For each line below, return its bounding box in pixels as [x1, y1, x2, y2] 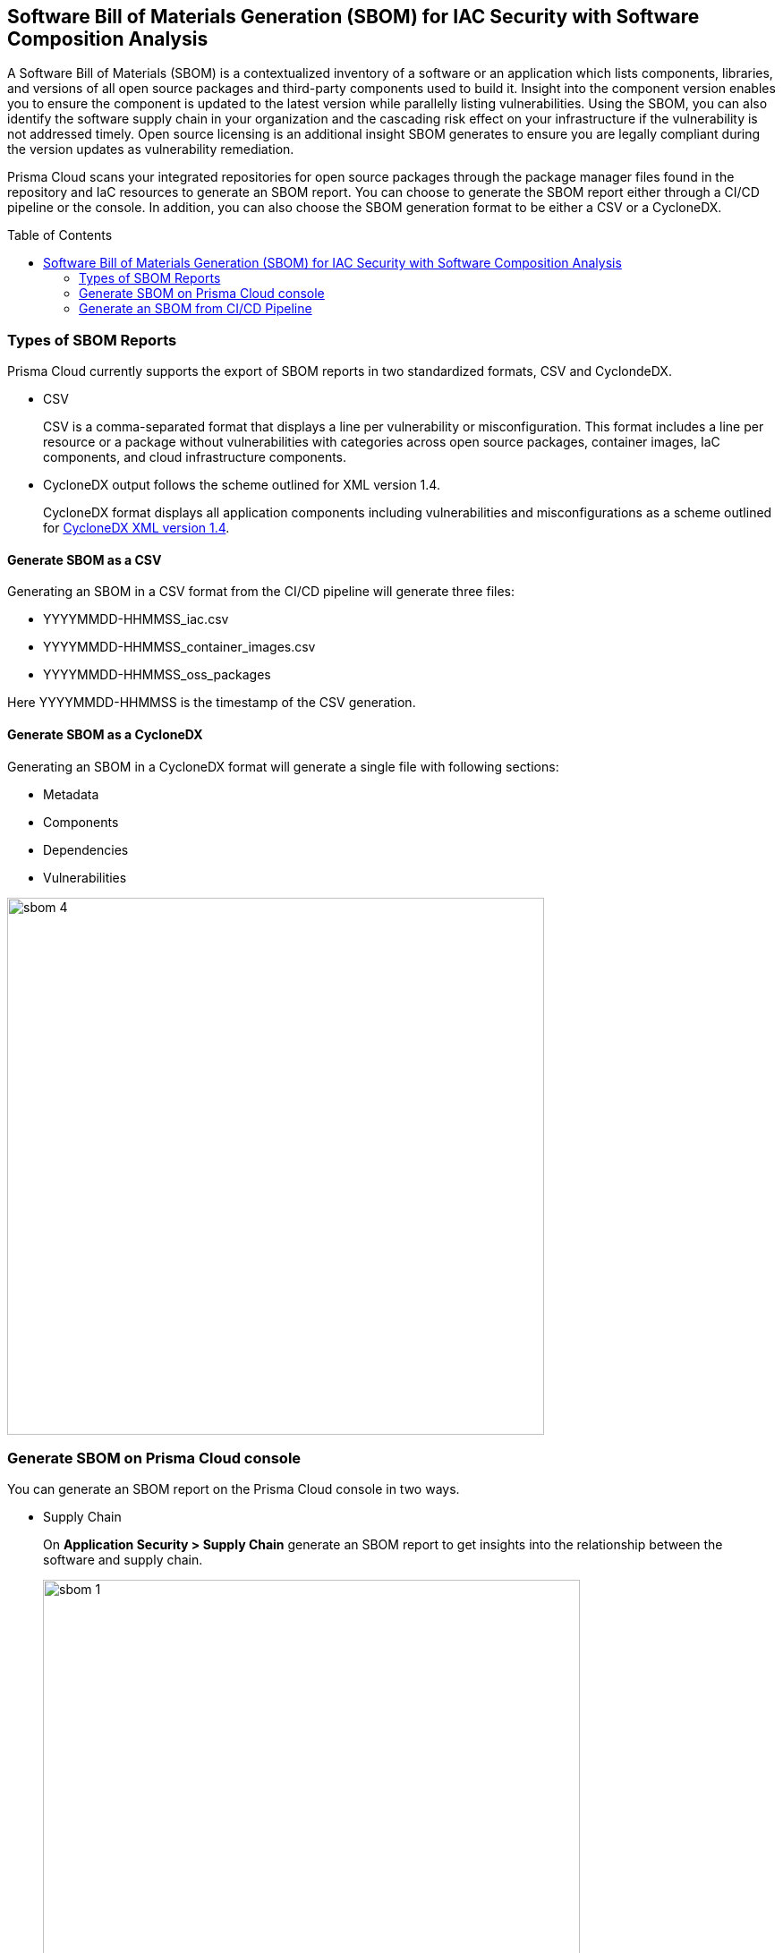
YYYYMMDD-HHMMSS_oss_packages [43, 667, 271, 683]
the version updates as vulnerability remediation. [7, 141, 294, 158]
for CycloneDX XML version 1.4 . [43, 520, 230, 536]
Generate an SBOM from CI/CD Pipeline [79, 301, 312, 317]
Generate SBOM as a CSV [7, 551, 162, 567]
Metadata [43, 786, 99, 802]
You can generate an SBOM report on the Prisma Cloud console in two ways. [7, 1481, 460, 1497]
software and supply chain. [43, 1552, 203, 1568]
